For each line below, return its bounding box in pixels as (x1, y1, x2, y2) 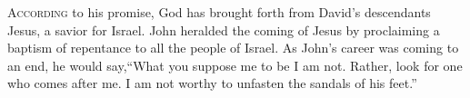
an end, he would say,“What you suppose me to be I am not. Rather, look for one (7, 55, 463, 74)
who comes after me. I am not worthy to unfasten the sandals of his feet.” (7, 73, 417, 93)
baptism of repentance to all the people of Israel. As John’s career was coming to (7, 38, 459, 57)
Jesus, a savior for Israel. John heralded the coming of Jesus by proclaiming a (7, 20, 440, 39)
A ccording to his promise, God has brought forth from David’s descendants (7, 3, 431, 21)
